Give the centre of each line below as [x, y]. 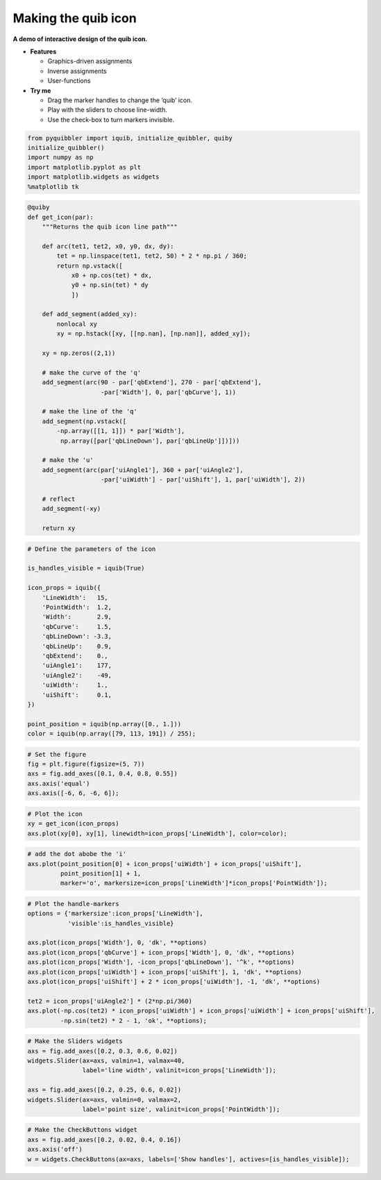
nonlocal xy [77, 324]
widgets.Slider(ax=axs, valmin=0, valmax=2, [104, 1099]
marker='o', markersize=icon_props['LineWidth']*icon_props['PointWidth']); [194, 883]
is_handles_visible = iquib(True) [86, 568]
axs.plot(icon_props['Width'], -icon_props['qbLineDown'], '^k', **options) [161, 962]
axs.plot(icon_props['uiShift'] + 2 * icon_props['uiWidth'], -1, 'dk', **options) [174, 982]
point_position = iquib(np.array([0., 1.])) [104, 724]
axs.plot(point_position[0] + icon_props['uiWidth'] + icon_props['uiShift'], [164, 864]
